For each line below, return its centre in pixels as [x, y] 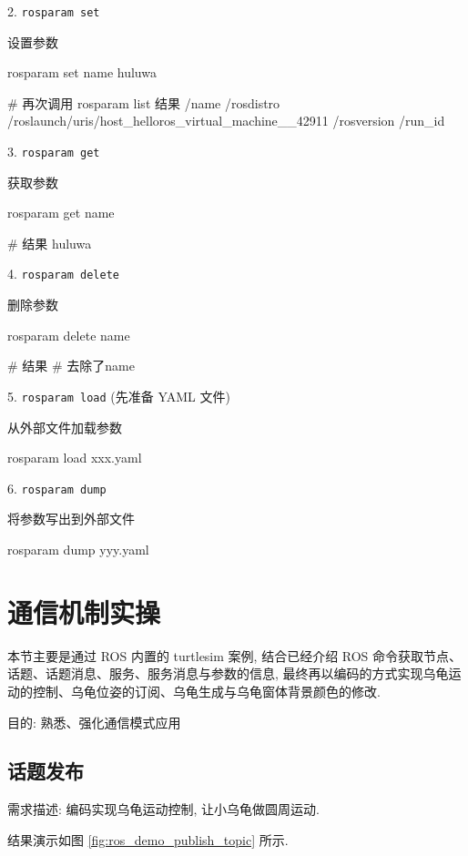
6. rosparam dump [57, 488]
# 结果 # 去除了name [71, 366]
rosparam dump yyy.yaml [78, 549]
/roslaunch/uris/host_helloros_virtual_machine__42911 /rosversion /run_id [226, 121]
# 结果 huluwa [50, 243]
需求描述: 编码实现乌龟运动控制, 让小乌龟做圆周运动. [163, 809]
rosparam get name [61, 213]
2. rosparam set [54, 11]
